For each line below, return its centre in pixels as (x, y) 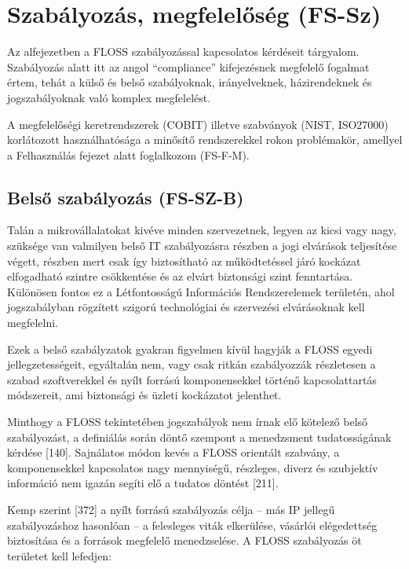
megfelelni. (33, 323)
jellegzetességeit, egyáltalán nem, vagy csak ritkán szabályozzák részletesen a (192, 364)
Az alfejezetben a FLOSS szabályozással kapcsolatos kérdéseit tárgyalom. (183, 51)
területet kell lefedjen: (60, 555)
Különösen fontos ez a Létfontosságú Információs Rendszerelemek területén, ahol (201, 291)
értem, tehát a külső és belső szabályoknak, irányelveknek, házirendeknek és (190, 82)
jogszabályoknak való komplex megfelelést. (109, 97)
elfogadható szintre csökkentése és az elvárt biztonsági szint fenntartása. (180, 276)
